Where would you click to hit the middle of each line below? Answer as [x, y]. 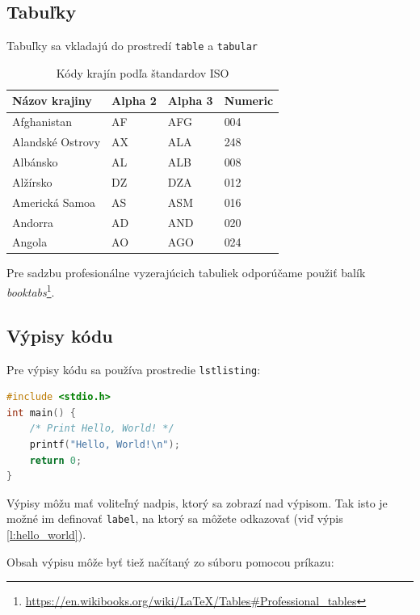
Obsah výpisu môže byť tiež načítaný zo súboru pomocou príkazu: [170, 561]
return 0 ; [56, 460]
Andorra [33, 222]
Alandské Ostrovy [57, 142]
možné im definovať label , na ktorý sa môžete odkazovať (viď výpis [175, 518]
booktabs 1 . [31, 291]
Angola [30, 242]
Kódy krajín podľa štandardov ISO [143, 72]
